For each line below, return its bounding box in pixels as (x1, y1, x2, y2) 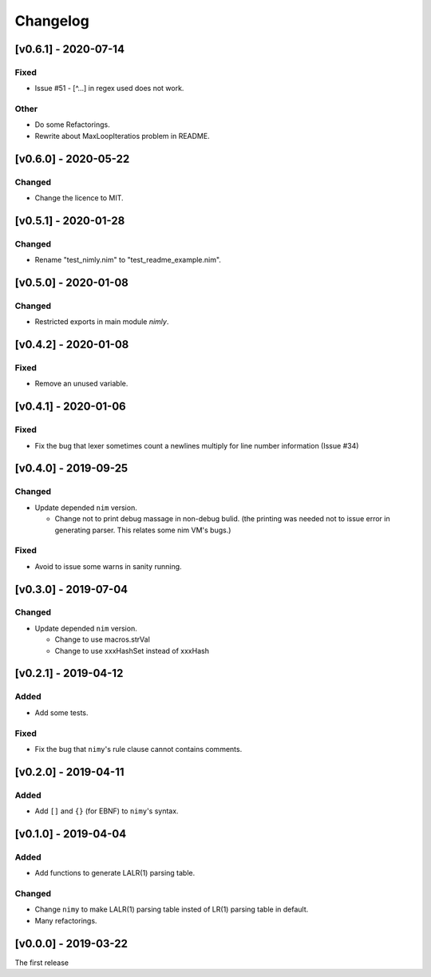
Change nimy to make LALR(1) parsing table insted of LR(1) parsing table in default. (34, 904, 309, 914)
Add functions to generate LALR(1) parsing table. (34, 868, 196, 878)
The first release (14, 958, 69, 967)
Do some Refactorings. (34, 120, 111, 129)
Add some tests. (34, 707, 89, 718)
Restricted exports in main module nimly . (34, 317, 169, 326)
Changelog (14, 12, 89, 30)
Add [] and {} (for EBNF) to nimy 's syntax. (34, 806, 179, 816)
